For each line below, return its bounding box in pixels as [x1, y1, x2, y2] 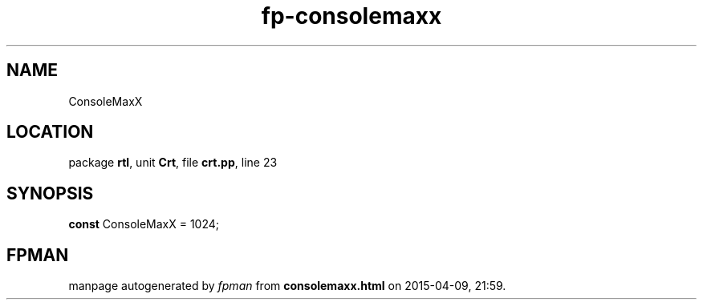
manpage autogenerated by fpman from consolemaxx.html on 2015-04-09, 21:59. [68, 279, 506, 293]
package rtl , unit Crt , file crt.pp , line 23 [68, 155, 278, 170]
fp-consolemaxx [261, 2, 442, 30]
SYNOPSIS [6, 183, 94, 203]
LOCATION [6, 122, 94, 143]
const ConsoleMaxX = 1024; [68, 217, 220, 232]
